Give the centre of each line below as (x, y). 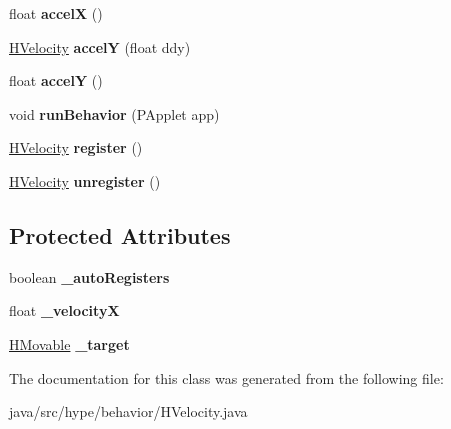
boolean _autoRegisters (89, 276)
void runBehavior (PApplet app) (114, 113)
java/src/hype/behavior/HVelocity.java (128, 411)
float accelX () (56, 13)
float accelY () (56, 80)
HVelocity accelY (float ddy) (100, 46)
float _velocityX (64, 310)
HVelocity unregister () (85, 180)
